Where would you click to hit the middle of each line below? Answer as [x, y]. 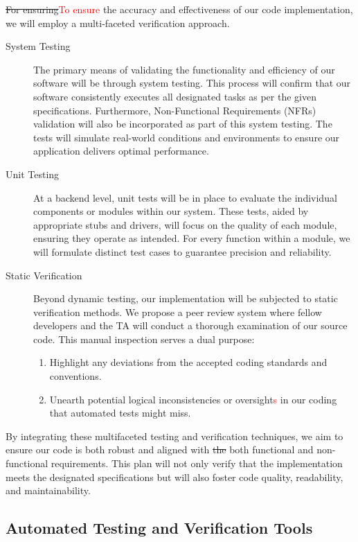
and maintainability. [48, 490]
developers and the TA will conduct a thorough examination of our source [190, 325]
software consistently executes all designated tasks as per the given [175, 96]
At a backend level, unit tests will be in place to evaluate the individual [185, 197]
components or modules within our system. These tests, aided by [171, 211]
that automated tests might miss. [120, 413]
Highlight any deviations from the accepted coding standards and [188, 362]
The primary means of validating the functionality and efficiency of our [184, 69]
